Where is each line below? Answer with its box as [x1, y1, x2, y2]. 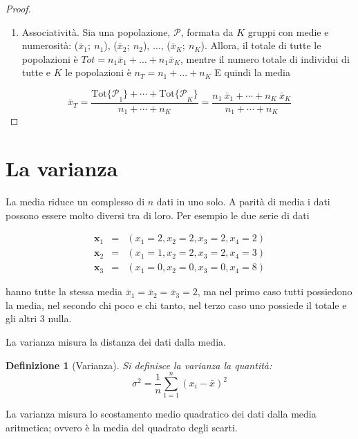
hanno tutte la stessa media [6, 284, 122, 299]
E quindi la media [214, 65, 290, 80]
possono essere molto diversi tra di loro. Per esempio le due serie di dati [6, 207, 310, 222]
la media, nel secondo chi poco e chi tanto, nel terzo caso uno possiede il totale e [6, 297, 347, 312]
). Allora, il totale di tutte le [200, 38, 321, 53]
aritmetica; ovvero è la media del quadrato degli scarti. [6, 420, 238, 434]
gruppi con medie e [247, 24, 329, 39]
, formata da [180, 24, 234, 39]
